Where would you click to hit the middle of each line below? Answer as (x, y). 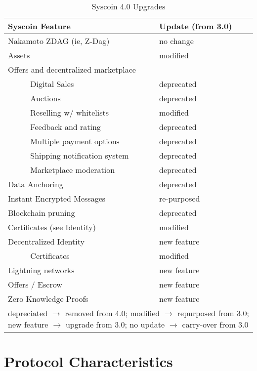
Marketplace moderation (73, 170)
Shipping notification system (80, 155)
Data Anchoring (36, 184)
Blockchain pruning (42, 213)
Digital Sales (52, 84)
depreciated (28, 313)
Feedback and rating (65, 127)
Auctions (45, 98)
